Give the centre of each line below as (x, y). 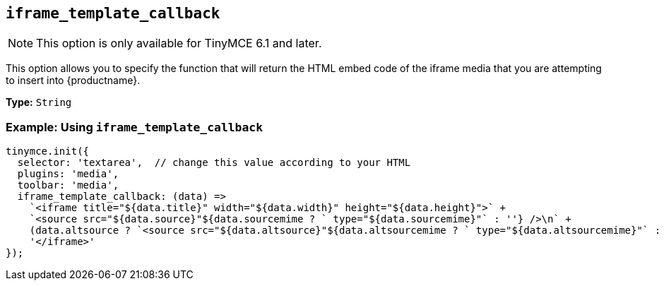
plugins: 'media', (68, 174)
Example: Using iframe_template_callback (135, 127)
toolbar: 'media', (68, 185)
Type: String (39, 102)
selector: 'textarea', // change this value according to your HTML (214, 163)
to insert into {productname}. (73, 81)
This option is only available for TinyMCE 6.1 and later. (179, 43)
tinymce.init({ (48, 151)
